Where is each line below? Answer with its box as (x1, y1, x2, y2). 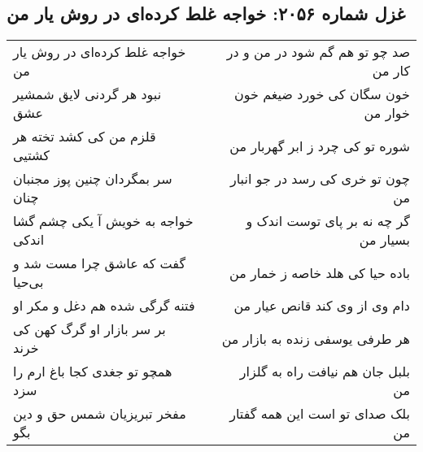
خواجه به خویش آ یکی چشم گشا (13, 211, 194, 231)
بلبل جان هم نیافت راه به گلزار (239, 362, 410, 381)
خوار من (364, 103, 410, 123)
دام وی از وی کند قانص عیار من (233, 296, 410, 315)
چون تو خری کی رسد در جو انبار (230, 169, 410, 189)
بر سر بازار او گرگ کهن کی (13, 319, 166, 339)
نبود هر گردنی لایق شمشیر (13, 85, 162, 104)
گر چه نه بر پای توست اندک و (246, 211, 410, 231)
